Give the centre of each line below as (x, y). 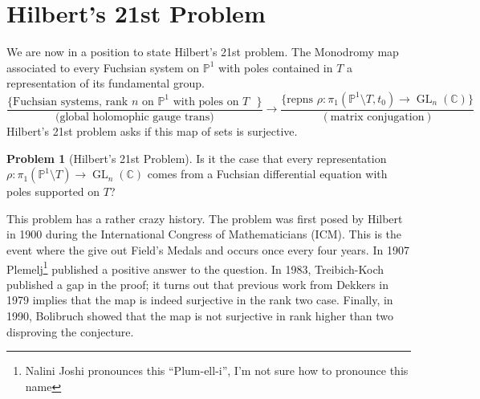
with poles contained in (276, 67)
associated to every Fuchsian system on (103, 67)
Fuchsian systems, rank (71, 102)
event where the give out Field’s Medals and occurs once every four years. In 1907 (208, 249)
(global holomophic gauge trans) (134, 117)
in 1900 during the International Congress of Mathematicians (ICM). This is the (204, 234)
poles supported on (53, 191)
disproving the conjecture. (70, 331)
